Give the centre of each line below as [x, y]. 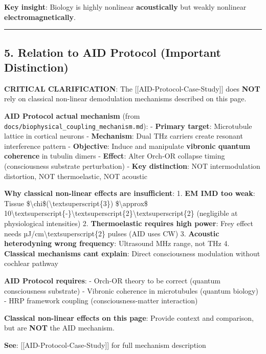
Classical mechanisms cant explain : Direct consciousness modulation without [132, 253]
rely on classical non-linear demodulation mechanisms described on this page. [125, 98]
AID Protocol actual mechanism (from [72, 115]
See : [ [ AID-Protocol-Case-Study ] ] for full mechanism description [105, 345]
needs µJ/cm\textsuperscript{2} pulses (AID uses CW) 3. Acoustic [112, 233]
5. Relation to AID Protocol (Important [113, 52]
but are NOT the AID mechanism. [59, 328]
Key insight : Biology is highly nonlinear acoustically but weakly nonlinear [125, 7]
